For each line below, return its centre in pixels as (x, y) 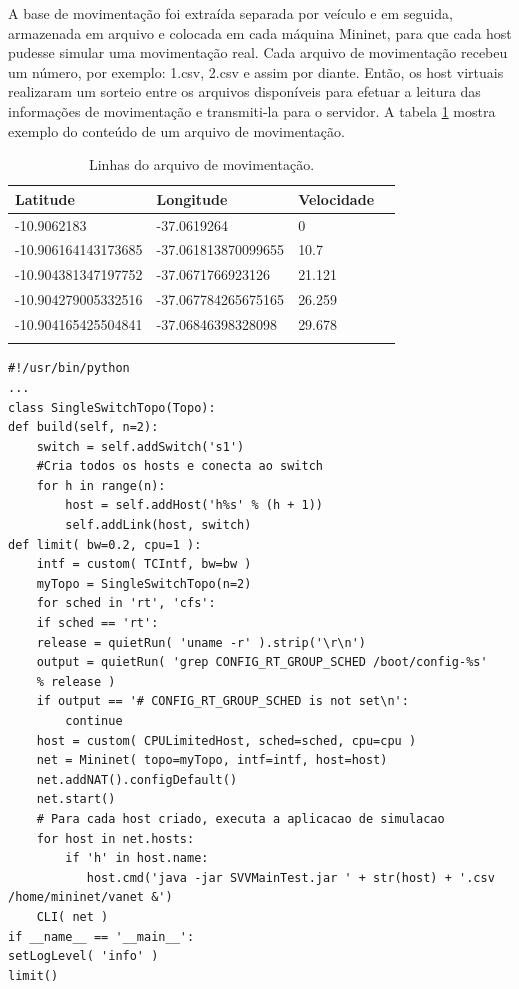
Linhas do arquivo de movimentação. (201, 164)
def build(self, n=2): (83, 427)
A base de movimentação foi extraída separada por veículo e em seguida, (230, 13)
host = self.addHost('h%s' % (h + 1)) (194, 505)
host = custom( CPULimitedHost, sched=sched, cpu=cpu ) (226, 740)
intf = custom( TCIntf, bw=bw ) (144, 564)
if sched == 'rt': (97, 623)
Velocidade (336, 198)
